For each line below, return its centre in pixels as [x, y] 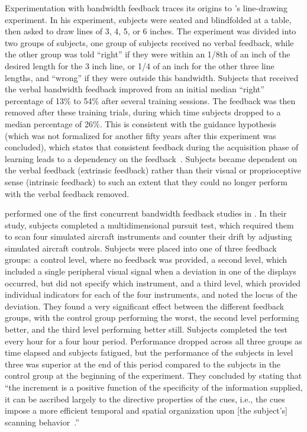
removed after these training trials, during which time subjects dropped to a [143, 112]
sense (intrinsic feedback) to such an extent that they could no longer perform [146, 181]
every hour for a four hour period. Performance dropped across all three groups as [153, 341]
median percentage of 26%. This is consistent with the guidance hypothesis [140, 123]
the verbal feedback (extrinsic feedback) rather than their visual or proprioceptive [153, 170]
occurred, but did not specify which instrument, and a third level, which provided [153, 283]
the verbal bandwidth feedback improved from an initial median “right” [135, 89]
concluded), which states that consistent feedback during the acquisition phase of [152, 147]
